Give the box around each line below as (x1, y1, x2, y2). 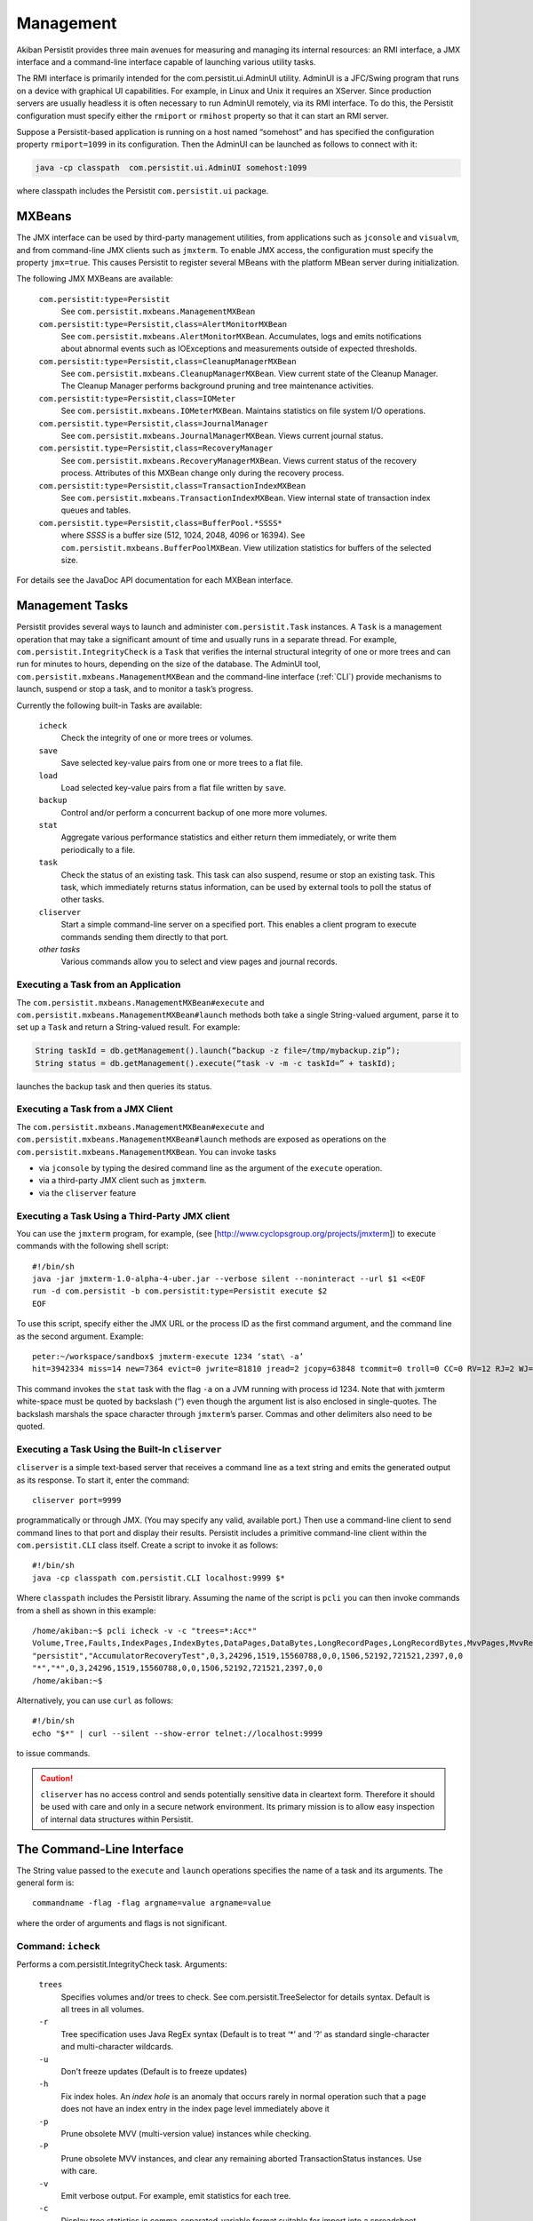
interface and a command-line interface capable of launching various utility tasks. (16, 56, 316, 67)
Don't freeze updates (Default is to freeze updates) (60, 2066, 248, 2077)
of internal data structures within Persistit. (40, 1813, 194, 1825)
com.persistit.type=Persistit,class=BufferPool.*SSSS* (38, 518, 283, 528)
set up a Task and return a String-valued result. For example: (16, 1022, 241, 1032)
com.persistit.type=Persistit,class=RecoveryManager (38, 443, 274, 453)
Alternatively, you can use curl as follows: (16, 1695, 173, 1706)
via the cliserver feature (38, 1187, 137, 1198)
